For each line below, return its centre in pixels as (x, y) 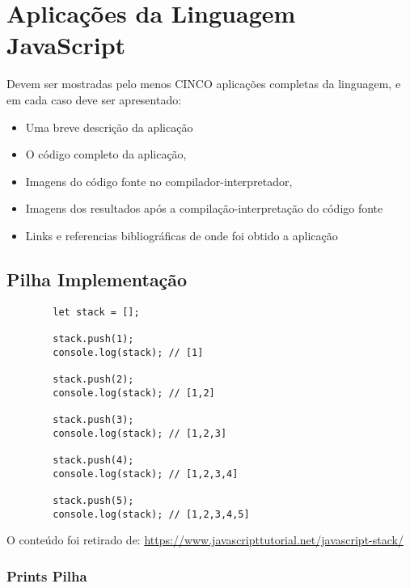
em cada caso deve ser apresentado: (94, 99)
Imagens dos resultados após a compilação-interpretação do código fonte (204, 208)
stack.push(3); (93, 419)
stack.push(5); (93, 500)
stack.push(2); (93, 379)
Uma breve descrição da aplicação (109, 127)
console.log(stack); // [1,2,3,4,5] (151, 514)
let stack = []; (96, 312)
